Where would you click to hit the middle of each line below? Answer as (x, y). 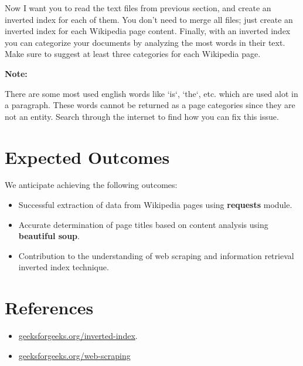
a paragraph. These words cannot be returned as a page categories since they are (150, 105)
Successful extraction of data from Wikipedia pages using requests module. (155, 205)
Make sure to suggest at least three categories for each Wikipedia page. (133, 54)
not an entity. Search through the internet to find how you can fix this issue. (142, 116)
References (49, 308)
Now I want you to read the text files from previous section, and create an (138, 8)
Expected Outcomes (87, 157)
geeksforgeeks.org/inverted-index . (78, 336)
